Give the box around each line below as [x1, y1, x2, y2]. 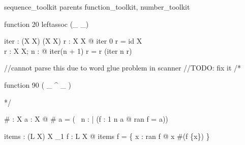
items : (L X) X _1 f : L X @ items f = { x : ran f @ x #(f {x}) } [4, 130, 210, 141]
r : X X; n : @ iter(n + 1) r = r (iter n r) [4, 45, 132, 56]
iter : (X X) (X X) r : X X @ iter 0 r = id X [4, 35, 142, 46]
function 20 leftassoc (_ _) [4, 18, 89, 29]
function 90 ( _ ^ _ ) [4, 79, 71, 90]
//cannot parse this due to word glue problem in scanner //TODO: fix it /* [4, 62, 241, 73]
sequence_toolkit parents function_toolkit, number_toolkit [4, 2, 190, 12]
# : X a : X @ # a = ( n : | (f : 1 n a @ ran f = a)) [4, 114, 168, 124]
